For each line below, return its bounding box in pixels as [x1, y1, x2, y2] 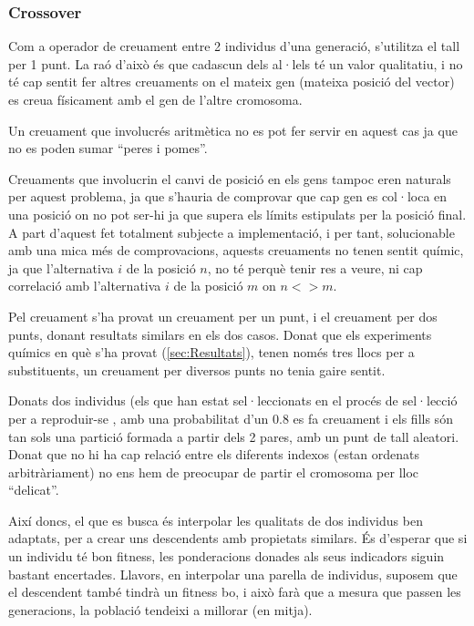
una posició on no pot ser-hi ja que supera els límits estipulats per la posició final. [8, 204, 467, 223]
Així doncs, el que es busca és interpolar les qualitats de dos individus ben [8, 510, 423, 529]
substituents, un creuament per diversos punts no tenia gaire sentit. [8, 360, 386, 379]
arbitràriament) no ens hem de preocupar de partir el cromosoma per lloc [8, 462, 419, 481]
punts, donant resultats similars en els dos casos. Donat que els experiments [8, 324, 432, 344]
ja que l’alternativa [8, 258, 114, 277]
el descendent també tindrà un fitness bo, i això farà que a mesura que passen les [8, 582, 461, 601]
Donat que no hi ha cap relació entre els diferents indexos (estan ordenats [8, 445, 420, 464]
